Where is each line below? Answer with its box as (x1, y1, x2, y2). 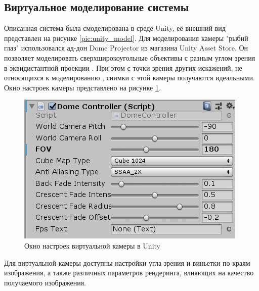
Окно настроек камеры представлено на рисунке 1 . (4, 82, 161, 92)
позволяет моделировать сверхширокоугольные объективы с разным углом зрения (4, 52, 255, 63)
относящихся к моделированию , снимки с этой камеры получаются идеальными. (4, 72, 255, 83)
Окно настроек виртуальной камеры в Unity (24, 240, 160, 251)
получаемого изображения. (4, 277, 86, 287)
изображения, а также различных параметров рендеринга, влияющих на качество (4, 267, 254, 278)
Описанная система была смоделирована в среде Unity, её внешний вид (4, 23, 226, 33)
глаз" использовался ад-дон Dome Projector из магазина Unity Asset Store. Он (4, 42, 248, 53)
